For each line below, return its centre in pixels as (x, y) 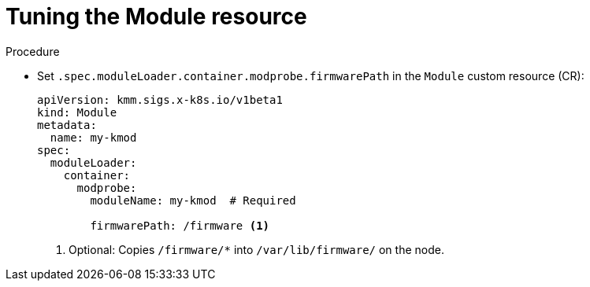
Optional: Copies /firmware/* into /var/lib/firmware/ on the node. (256, 249)
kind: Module (77, 112)
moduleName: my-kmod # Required (193, 200)
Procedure (33, 51)
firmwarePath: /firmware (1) (180, 225)
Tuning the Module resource (156, 17)
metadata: (67, 125)
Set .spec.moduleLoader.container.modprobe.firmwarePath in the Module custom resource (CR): (311, 75)
